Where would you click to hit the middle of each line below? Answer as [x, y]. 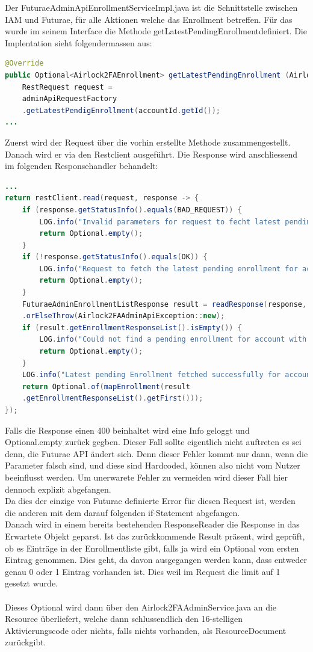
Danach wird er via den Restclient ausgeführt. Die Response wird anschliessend [151, 154]
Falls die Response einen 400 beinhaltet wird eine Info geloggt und [127, 430]
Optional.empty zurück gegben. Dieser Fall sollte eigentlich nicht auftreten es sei [153, 442]
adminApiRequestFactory [70, 99]
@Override [24, 63]
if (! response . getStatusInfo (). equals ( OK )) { [115, 257]
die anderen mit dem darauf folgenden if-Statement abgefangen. [122, 512]
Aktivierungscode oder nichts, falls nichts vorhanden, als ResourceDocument [146, 630]
